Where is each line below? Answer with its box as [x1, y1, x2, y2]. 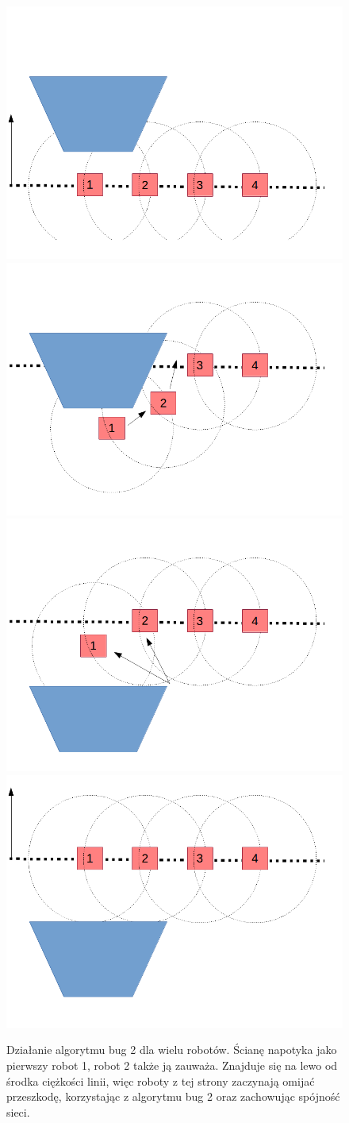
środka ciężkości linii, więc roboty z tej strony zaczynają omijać [6, 1072, 315, 1089]
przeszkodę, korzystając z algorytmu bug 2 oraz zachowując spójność [6, 1088, 340, 1105]
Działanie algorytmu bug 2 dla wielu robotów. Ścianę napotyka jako [6, 1041, 337, 1058]
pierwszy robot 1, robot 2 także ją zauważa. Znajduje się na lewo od [6, 1056, 338, 1073]
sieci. [6, 1103, 30, 1120]
